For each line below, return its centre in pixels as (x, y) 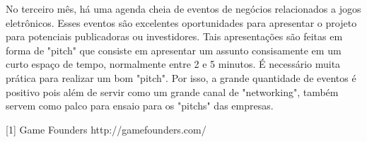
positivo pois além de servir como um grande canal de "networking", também (172, 91)
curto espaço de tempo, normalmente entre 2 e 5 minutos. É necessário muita (173, 64)
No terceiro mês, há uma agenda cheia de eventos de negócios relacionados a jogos (183, 8)
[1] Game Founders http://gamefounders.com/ (106, 129)
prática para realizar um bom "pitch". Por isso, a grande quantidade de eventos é (181, 77)
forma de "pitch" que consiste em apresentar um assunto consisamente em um (174, 50)
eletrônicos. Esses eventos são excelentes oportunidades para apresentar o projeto (181, 22)
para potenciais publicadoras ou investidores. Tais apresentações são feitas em (174, 36)
